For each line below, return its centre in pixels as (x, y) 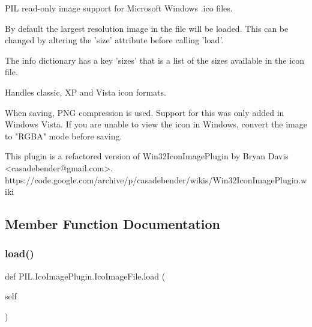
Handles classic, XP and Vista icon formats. (85, 92)
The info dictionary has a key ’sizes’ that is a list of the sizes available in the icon (155, 60)
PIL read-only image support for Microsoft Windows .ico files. (119, 8)
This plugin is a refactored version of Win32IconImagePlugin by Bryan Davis (147, 156)
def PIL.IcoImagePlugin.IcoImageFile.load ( (85, 276)
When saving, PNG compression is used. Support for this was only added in (145, 112)
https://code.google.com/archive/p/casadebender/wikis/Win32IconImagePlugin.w (156, 179)
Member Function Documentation (113, 224)
